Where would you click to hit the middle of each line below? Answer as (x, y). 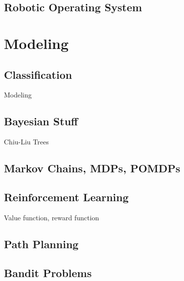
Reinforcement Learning (66, 197)
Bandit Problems (48, 272)
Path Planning (41, 244)
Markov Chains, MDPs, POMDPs (92, 168)
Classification (38, 74)
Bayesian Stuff (41, 121)
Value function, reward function (52, 217)
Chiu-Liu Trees (26, 142)
